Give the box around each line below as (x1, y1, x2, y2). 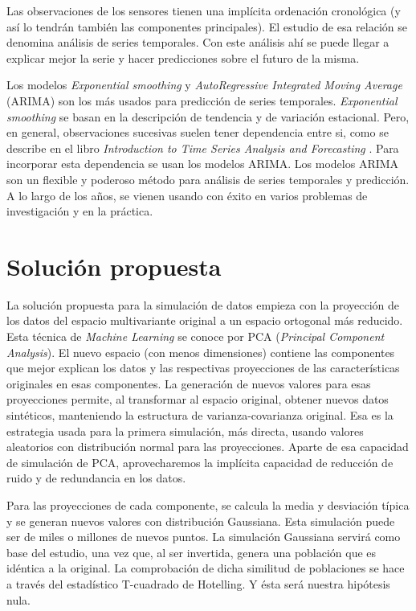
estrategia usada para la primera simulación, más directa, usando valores (6, 422, 364, 439)
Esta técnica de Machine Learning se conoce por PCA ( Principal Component (6, 328, 385, 345)
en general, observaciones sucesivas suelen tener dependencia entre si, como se (6, 124, 389, 141)
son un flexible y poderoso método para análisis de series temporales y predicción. (6, 170, 410, 187)
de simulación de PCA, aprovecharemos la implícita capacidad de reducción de (6, 453, 394, 470)
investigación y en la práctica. (6, 203, 153, 219)
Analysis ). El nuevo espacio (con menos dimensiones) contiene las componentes (6, 343, 395, 360)
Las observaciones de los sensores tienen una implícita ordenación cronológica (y (6, 2, 401, 18)
